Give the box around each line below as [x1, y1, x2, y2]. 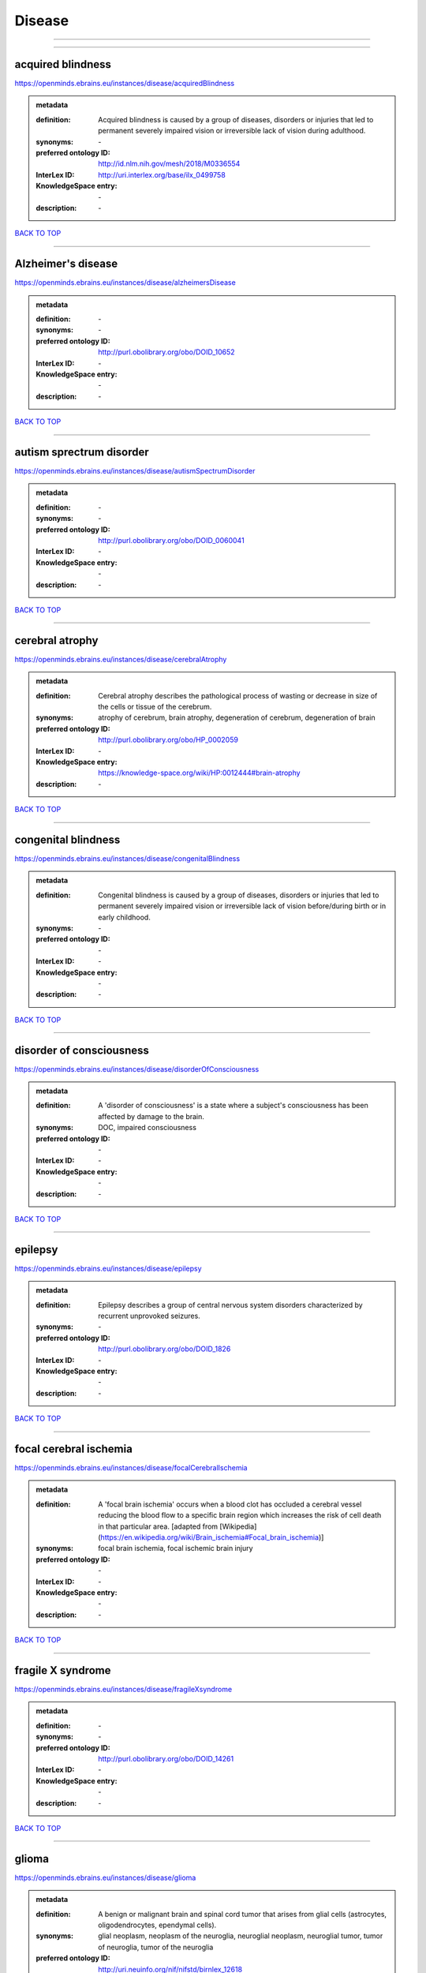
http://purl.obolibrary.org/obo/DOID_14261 [98, 1754, 234, 1764]
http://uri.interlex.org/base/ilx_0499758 [98, 170, 226, 179]
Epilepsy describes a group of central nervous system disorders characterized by [98, 1300, 363, 1309]
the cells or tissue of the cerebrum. [98, 702, 212, 712]
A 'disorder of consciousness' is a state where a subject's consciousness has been [98, 1101, 368, 1110]
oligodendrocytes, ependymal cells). [98, 1920, 217, 1930]
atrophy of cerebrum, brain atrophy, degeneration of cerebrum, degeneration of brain [98, 713, 376, 722]
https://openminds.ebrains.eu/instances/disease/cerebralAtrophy [14, 654, 227, 664]
